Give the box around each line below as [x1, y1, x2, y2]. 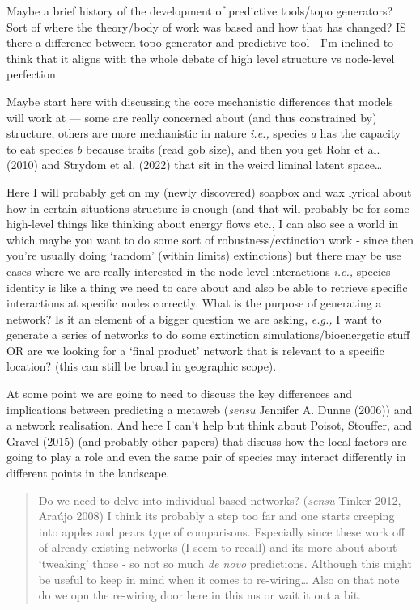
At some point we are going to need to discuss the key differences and [6, 385, 352, 402]
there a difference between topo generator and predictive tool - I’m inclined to [6, 34, 394, 51]
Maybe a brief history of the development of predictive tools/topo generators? [6, 2, 393, 19]
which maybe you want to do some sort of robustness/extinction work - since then [6, 231, 414, 248]
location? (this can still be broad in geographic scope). [6, 358, 277, 375]
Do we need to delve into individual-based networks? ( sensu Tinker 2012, [38, 491, 401, 508]
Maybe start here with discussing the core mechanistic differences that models [6, 92, 393, 109]
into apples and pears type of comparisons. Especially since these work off [38, 523, 405, 540]
